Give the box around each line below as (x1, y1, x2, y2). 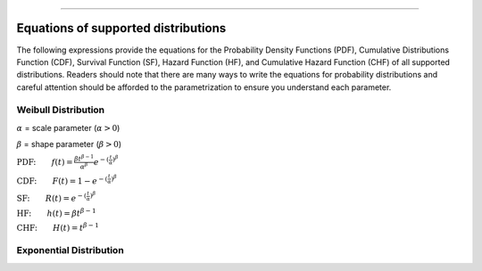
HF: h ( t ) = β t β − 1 (16, 206, 97, 218)
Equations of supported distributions (16, 21, 227, 36)
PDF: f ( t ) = (16, 157, 73, 167)
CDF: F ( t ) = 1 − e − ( (16, 175, 108, 186)
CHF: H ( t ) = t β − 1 (16, 221, 100, 234)
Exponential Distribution (16, 244, 124, 257)
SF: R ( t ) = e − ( (16, 192, 87, 203)
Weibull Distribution (16, 103, 105, 116)
